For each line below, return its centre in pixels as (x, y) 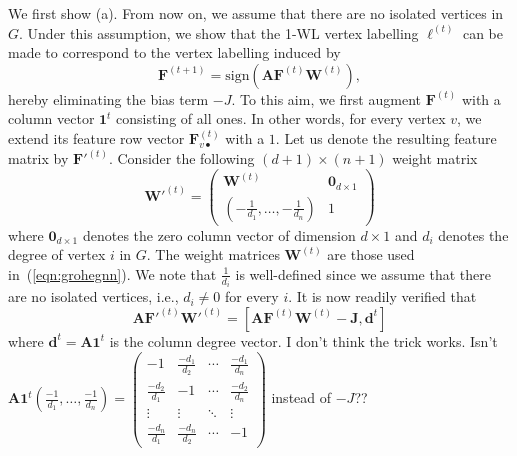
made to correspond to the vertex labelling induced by (174, 52)
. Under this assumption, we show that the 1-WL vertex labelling (219, 32)
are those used (371, 254)
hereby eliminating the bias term (108, 98)
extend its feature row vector (96, 137)
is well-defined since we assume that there (363, 273)
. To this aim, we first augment (326, 98)
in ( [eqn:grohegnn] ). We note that (112, 273)
